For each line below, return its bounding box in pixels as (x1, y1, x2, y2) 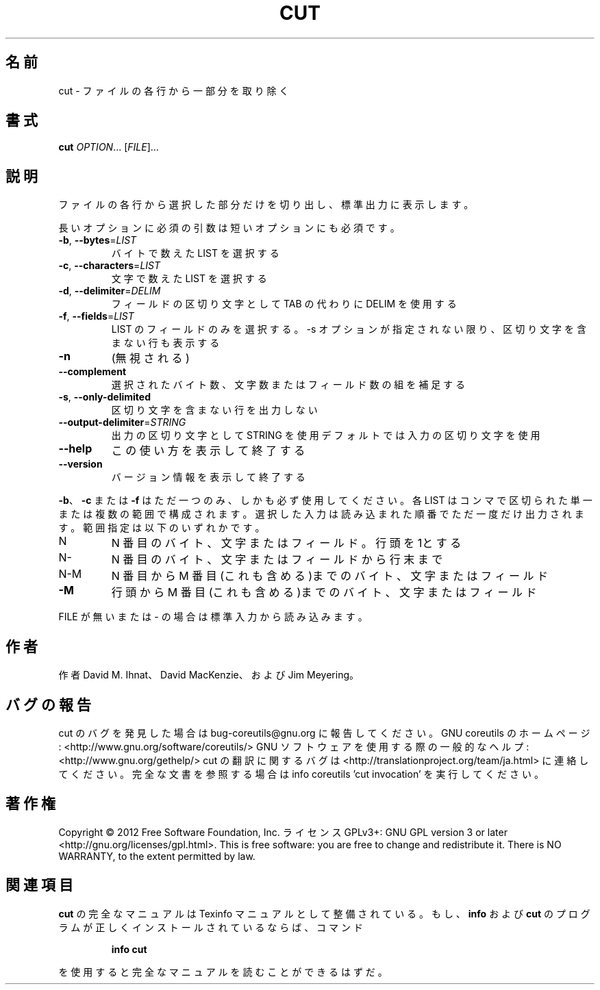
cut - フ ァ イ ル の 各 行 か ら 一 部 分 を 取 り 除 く (58, 84, 289, 97)
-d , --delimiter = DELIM (58, 285, 161, 297)
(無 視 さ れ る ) (111, 351, 190, 366)
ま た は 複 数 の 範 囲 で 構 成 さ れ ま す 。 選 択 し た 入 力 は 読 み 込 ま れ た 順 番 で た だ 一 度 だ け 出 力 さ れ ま (58, 508, 584, 520)
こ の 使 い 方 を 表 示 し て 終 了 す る (111, 444, 305, 458)
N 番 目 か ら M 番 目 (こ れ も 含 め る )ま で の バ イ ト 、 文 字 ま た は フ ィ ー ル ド (111, 569, 548, 583)
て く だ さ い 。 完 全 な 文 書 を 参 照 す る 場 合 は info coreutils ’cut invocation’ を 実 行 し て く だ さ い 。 (58, 767, 544, 780)
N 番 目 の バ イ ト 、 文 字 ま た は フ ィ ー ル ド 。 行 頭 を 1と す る (111, 536, 462, 550)
